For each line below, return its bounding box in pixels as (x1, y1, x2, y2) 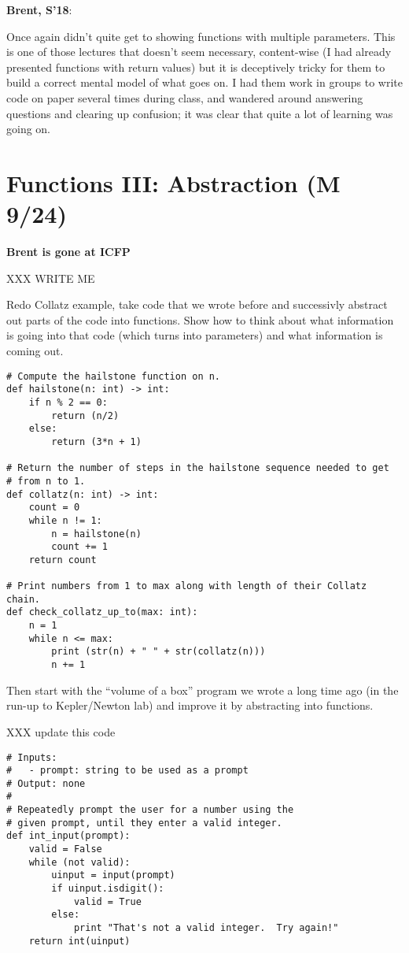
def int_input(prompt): (6, 830, 131, 842)
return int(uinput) (28, 935, 131, 947)
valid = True (73, 896, 142, 907)
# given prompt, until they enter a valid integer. (6, 817, 282, 829)
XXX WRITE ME (6, 269, 95, 286)
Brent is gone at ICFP (6, 243, 131, 260)
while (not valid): (28, 856, 131, 868)
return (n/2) (51, 410, 120, 421)
